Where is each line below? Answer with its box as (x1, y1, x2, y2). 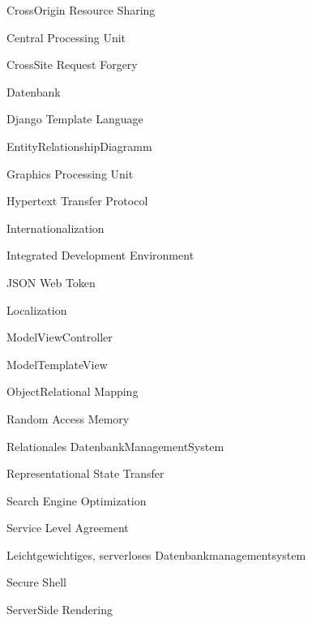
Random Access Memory (6, 410, 130, 427)
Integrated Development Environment (6, 247, 194, 264)
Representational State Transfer (6, 465, 165, 482)
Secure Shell (6, 574, 66, 591)
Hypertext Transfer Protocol (6, 192, 148, 209)
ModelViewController (6, 329, 113, 346)
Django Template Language (6, 110, 143, 127)
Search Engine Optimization (6, 492, 147, 509)
